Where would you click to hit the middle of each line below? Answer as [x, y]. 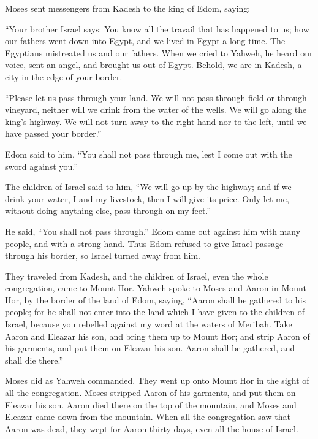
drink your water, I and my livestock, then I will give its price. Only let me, [147, 198]
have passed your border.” [53, 133]
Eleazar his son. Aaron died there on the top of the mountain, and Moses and [151, 404]
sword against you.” [41, 166]
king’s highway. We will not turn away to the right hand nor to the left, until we [156, 121]
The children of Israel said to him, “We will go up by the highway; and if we [148, 187]
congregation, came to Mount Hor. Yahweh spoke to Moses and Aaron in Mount [156, 288]
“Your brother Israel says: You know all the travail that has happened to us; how [157, 29]
